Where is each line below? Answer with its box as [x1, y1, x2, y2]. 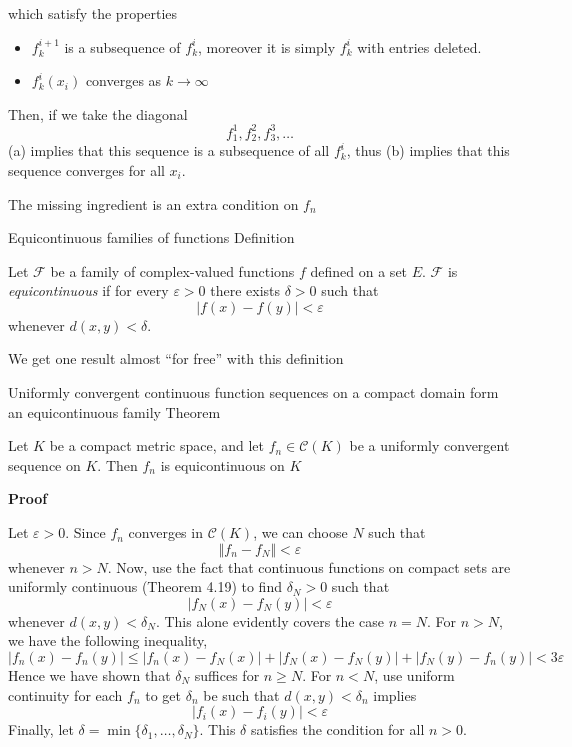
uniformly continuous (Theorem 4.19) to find [8, 576, 282, 597]
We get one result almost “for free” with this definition [8, 348, 344, 369]
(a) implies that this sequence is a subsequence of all [8, 140, 330, 161]
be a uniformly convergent [349, 435, 510, 456]
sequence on [8, 454, 81, 475]
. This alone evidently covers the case [155, 610, 385, 631]
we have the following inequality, [8, 630, 208, 651]
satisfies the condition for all [250, 719, 425, 740]
